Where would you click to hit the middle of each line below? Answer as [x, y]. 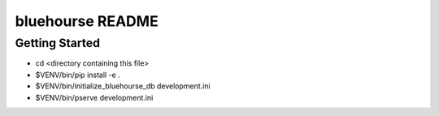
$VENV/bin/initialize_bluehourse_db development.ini [123, 86]
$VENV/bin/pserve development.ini [94, 97]
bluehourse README [87, 21]
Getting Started [58, 43]
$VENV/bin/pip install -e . [78, 75]
